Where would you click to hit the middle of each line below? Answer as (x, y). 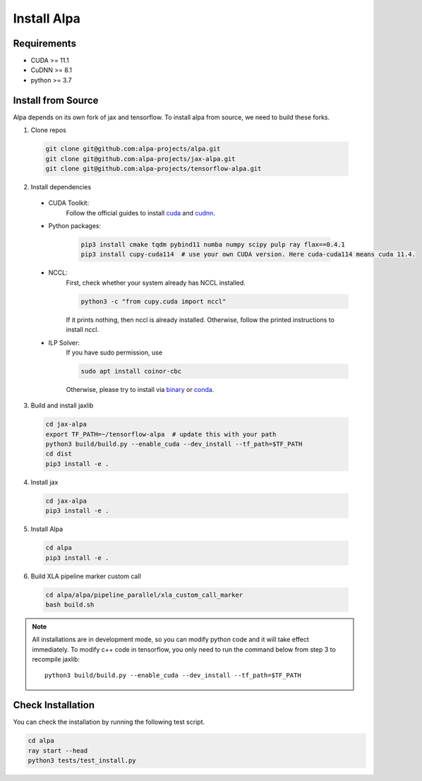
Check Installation (54, 705)
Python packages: (75, 226)
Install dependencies (61, 186)
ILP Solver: (64, 342)
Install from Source (56, 100)
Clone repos (48, 130)
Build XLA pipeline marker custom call (86, 576)
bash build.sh (70, 604)
